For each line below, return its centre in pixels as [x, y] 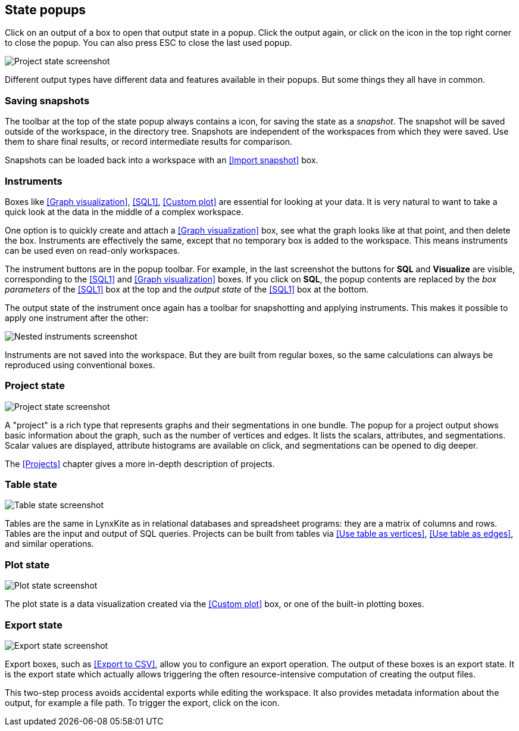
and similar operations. [49, 544]
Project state [35, 386]
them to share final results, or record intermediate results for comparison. [148, 142]
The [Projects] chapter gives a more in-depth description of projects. [140, 464]
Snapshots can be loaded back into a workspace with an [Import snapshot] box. [162, 160]
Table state [31, 485]
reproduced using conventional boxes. [80, 365]
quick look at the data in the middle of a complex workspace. [124, 211]
